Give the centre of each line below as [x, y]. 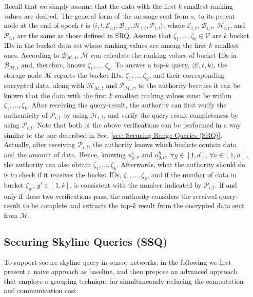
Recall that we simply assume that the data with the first [90, 6]
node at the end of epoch [41, 25]
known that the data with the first [55, 95]
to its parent [217, 15]
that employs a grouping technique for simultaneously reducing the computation [124, 281]
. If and [226, 184]
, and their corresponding [187, 75]
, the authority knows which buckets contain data [162, 144]
